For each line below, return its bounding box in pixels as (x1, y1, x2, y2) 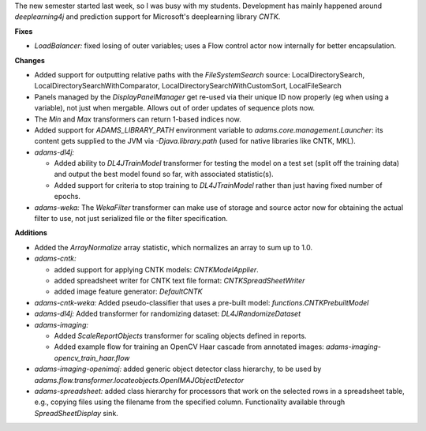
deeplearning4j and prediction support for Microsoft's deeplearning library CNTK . (14, 12, 281, 21)
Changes (14, 55, 45, 65)
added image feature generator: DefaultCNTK (54, 287, 203, 296)
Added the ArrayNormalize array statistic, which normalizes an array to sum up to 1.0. (34, 242, 313, 252)
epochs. (54, 192, 80, 201)
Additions (14, 228, 47, 238)
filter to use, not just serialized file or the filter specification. (34, 214, 228, 223)
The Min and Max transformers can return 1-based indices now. (34, 114, 241, 124)
